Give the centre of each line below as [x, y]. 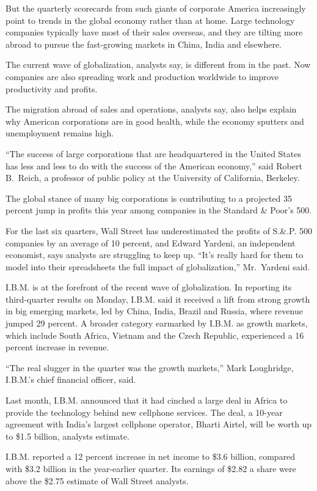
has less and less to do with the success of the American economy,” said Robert [154, 165]
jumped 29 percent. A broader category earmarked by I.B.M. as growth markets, [157, 323]
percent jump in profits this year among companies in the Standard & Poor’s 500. [159, 210]
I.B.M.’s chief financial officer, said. [71, 379]
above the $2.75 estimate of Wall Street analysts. [97, 480]
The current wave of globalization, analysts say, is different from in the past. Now [158, 65]
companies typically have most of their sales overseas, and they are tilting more [154, 32]
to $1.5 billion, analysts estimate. [67, 436]
